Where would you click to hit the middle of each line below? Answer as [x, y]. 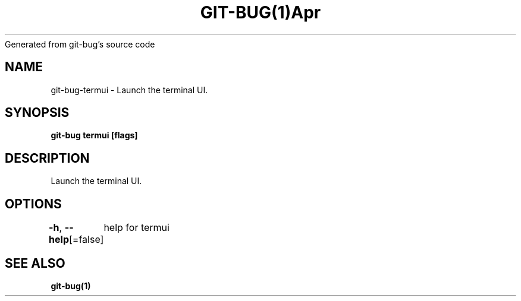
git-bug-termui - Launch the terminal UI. [129, 90]
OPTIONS [33, 204]
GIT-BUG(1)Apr [260, 12]
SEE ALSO [35, 263]
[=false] [87, 240]
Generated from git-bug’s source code [80, 44]
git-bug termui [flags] [94, 135]
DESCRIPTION [47, 158]
